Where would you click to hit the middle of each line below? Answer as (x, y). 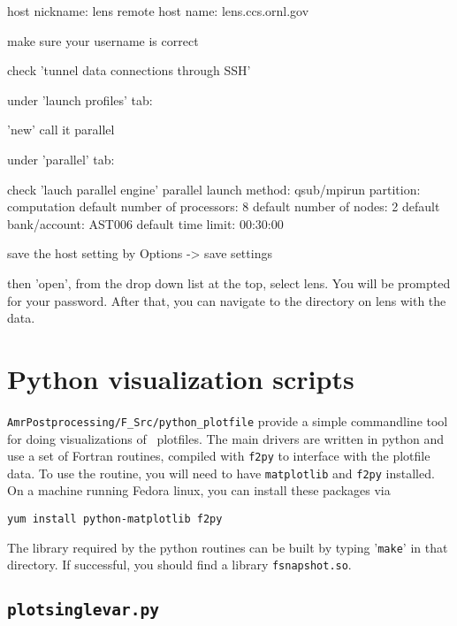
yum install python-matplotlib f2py (115, 519)
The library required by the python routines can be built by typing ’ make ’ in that (228, 547)
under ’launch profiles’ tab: (80, 99)
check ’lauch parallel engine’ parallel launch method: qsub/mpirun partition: (214, 189)
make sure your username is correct (103, 40)
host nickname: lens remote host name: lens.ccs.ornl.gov (158, 11)
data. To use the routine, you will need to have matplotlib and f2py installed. (221, 473)
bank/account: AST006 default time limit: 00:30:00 (145, 223)
